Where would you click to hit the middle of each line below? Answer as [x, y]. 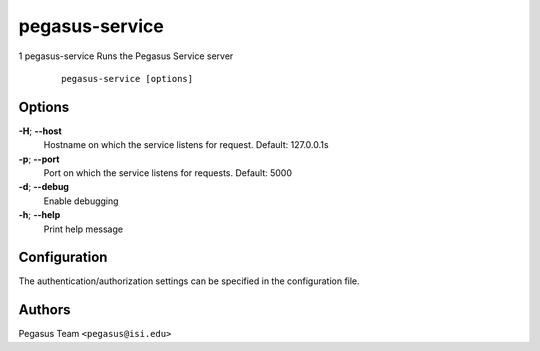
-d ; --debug [44, 187]
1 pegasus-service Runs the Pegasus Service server [126, 56]
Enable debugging [81, 201]
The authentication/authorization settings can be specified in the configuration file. [189, 281]
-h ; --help [39, 215]
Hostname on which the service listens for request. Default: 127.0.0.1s [186, 145]
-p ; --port [39, 159]
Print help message [83, 229]
